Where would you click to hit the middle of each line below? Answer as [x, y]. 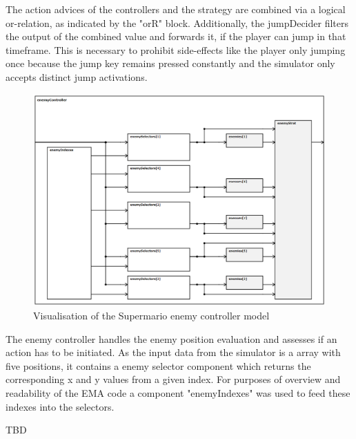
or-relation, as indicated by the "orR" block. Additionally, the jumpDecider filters [177, 22]
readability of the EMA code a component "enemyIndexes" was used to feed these [178, 392]
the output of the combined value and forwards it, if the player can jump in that [176, 36]
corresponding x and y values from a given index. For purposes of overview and [173, 379]
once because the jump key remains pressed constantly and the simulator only [170, 63]
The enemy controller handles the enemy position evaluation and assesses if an [171, 338]
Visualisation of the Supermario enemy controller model [151, 315]
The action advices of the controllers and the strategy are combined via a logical [176, 9]
